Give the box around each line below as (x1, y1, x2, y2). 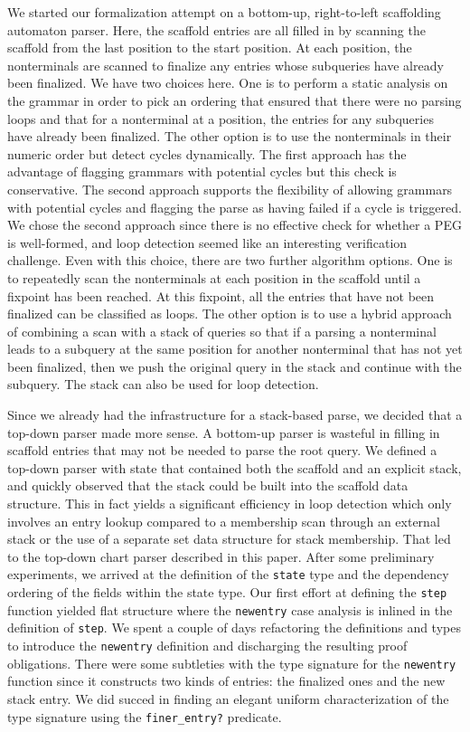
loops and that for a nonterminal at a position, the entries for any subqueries (7, 109, 434, 128)
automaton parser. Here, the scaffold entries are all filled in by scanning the (7, 20, 426, 39)
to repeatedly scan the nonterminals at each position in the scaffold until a (7, 268, 421, 287)
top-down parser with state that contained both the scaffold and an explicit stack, (7, 458, 462, 477)
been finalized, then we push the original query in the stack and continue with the (7, 356, 462, 376)
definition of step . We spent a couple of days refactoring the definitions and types (7, 618, 461, 637)
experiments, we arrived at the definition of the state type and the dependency (7, 565, 449, 584)
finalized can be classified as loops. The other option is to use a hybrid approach (7, 304, 452, 323)
